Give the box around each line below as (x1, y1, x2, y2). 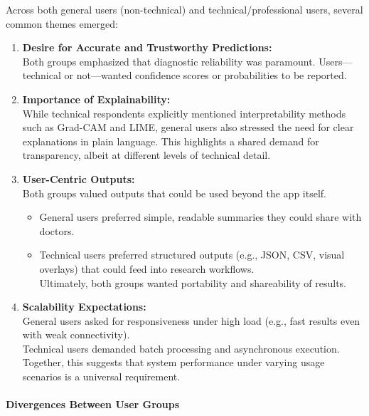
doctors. (39, 223, 75, 238)
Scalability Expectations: (22, 299, 146, 314)
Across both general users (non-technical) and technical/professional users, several (6, 2, 363, 16)
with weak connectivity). (22, 327, 130, 342)
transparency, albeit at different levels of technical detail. (22, 147, 271, 162)
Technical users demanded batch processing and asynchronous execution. (22, 340, 340, 355)
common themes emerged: (6, 16, 118, 31)
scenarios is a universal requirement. (22, 369, 181, 384)
